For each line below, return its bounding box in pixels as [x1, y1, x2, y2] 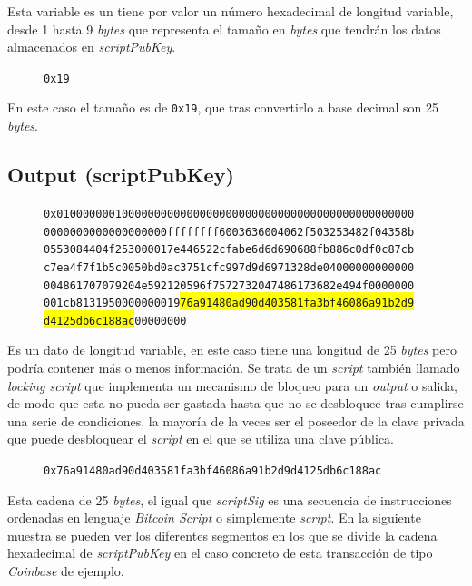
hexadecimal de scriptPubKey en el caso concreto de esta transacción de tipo [7, 543, 433, 562]
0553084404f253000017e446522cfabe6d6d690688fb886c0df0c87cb [44, 243, 415, 257]
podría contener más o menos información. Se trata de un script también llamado [7, 358, 460, 377]
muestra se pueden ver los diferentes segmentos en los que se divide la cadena [7, 525, 438, 544]
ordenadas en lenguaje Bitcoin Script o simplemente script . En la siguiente [7, 508, 421, 527]
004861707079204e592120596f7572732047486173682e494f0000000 [44, 278, 415, 292]
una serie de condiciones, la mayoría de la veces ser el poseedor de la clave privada [7, 411, 465, 430]
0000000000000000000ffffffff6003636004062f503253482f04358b [44, 225, 415, 239]
